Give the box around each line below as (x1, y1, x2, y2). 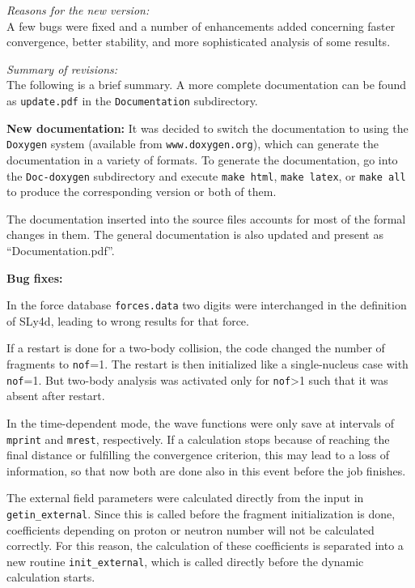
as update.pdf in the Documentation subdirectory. (6, 92, 258, 109)
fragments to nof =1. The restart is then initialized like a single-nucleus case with (6, 356, 409, 372)
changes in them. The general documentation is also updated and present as (6, 226, 383, 243)
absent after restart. (6, 387, 105, 404)
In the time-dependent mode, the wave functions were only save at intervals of (6, 414, 394, 431)
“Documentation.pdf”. (6, 241, 115, 258)
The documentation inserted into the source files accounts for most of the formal (6, 210, 406, 227)
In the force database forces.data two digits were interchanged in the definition (6, 296, 407, 313)
